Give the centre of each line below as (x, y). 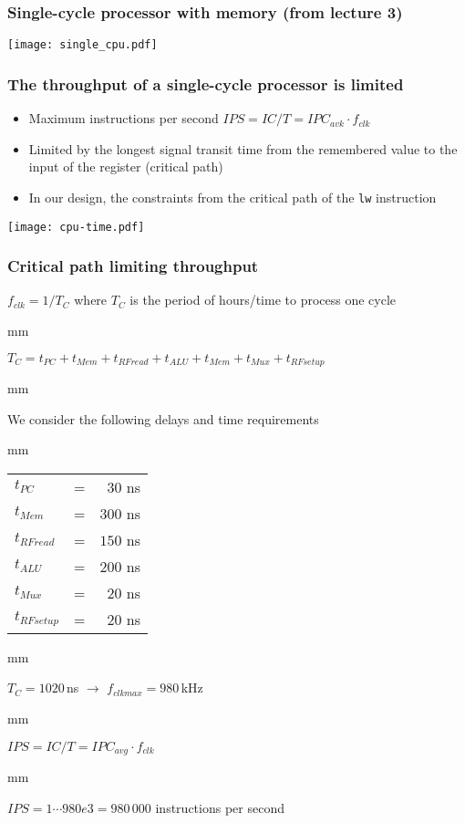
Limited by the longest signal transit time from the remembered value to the (243, 148)
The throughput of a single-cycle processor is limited (206, 83)
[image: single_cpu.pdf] (83, 45)
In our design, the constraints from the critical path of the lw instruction (232, 197)
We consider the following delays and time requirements (163, 418)
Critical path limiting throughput (133, 266)
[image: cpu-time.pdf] (76, 227)
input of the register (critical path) (126, 167)
